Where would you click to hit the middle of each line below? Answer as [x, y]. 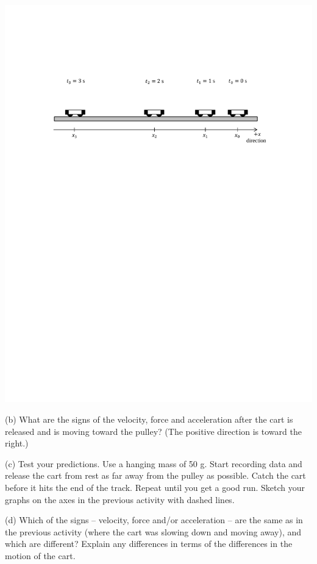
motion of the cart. [40, 555]
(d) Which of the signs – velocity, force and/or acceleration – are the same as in [154, 520]
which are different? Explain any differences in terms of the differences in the [149, 544]
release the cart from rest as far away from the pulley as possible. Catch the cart [155, 475]
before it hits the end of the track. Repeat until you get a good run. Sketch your [155, 488]
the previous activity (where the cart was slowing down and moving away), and [153, 531]
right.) [17, 443]
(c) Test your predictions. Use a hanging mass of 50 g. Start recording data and [154, 463]
